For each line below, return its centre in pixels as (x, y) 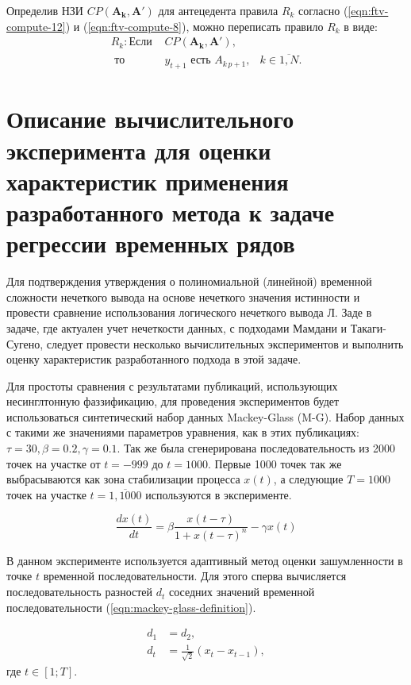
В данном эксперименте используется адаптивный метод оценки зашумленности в (205, 560)
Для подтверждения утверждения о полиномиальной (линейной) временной (189, 281)
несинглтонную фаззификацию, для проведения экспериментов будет (173, 401)
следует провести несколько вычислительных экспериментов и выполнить (225, 343)
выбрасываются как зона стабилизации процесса (123, 479)
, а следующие (308, 479)
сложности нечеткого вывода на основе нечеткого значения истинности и (183, 296)
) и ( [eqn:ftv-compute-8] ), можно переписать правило (194, 26)
